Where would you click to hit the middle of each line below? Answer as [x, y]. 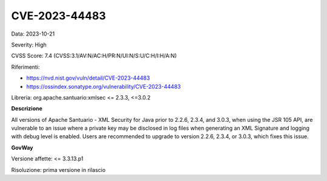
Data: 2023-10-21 [33, 34]
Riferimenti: [25, 67]
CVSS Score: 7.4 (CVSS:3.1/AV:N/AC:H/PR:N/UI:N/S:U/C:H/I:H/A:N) [94, 56]
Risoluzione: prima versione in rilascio [58, 170]
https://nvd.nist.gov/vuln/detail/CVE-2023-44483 [88, 78]
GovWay [22, 147]
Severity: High [29, 45]
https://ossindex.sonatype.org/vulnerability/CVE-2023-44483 [104, 86]
